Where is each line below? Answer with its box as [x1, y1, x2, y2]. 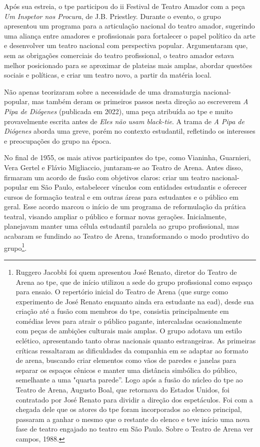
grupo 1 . [4, 241, 27, 253]
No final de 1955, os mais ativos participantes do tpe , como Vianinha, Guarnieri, [4, 152, 251, 163]
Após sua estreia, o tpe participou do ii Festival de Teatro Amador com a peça [4, 1, 245, 11]
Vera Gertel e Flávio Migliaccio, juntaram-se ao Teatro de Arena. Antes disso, [4, 162, 243, 172]
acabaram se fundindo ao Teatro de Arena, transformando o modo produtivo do [4, 231, 249, 241]
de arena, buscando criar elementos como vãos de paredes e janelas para [15, 355, 236, 365]
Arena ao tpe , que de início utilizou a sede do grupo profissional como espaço [15, 276, 252, 287]
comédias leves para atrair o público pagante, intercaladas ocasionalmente [15, 315, 242, 326]
